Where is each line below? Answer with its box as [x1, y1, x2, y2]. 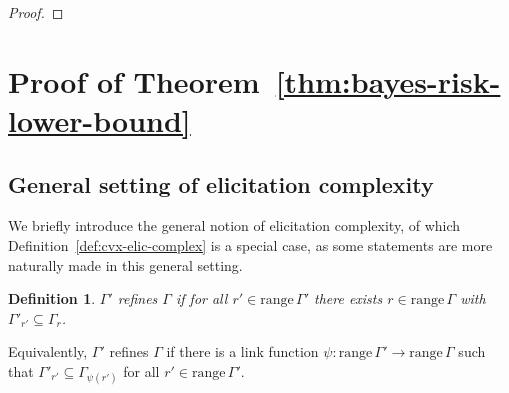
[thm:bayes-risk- [275, 60, 501, 101]
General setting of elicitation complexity [8, 168, 434, 199]
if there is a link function [166, 341, 319, 362]
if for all [175, 288, 228, 309]
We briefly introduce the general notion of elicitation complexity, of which [8, 215, 461, 236]
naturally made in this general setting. [8, 254, 243, 275]
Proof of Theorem [8, 60, 260, 101]
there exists [313, 288, 383, 309]
